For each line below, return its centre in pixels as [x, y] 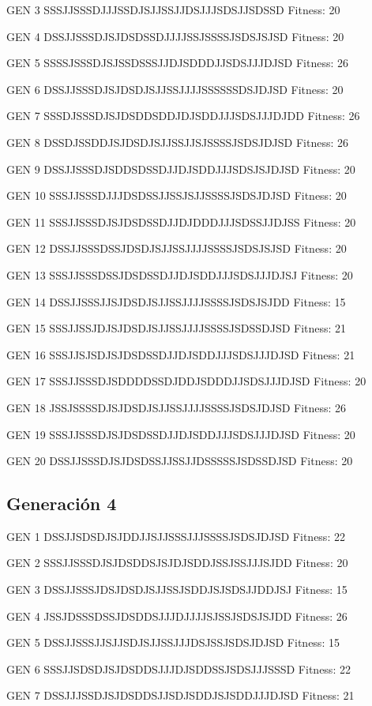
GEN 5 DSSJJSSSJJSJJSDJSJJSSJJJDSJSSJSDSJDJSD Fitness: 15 [173, 642]
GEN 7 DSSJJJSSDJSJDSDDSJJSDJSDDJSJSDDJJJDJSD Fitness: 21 [180, 695]
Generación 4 [62, 503]
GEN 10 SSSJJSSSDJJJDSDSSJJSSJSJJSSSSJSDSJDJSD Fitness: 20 [177, 195]
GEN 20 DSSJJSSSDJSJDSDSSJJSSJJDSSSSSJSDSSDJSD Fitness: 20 [180, 461]
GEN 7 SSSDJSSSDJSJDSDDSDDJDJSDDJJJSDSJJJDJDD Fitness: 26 [183, 116]
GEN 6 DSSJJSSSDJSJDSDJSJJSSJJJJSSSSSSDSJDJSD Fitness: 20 [175, 89]
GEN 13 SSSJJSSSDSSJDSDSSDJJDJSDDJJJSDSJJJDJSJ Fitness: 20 [180, 274]
